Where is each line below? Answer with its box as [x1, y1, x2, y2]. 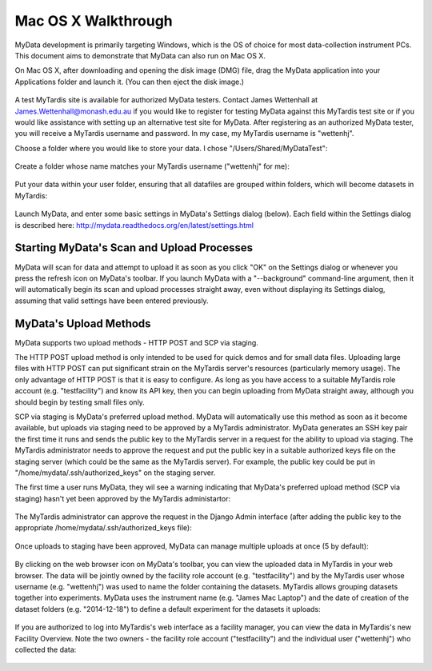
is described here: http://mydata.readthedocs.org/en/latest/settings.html [14, 220, 254, 230]
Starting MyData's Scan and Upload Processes [14, 241, 254, 255]
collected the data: [14, 645, 77, 654]
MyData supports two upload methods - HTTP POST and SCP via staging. [14, 337, 259, 347]
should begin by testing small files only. [14, 397, 146, 407]
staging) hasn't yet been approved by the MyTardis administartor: [14, 493, 231, 503]
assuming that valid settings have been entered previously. [14, 296, 209, 306]
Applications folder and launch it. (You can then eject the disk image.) [14, 77, 244, 86]
